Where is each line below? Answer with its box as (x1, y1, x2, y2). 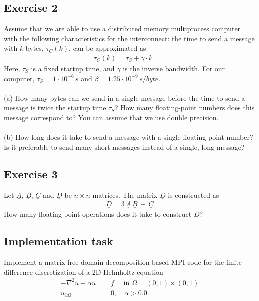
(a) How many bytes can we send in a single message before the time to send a (4, 92, 245, 103)
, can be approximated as (69, 43, 146, 53)
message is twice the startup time (4, 102, 106, 113)
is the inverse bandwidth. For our (123, 63, 225, 74)
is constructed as (168, 189, 219, 200)
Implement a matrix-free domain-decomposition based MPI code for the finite (4, 257, 242, 267)
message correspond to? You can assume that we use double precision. (4, 112, 219, 122)
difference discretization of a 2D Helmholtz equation (4, 266, 163, 277)
